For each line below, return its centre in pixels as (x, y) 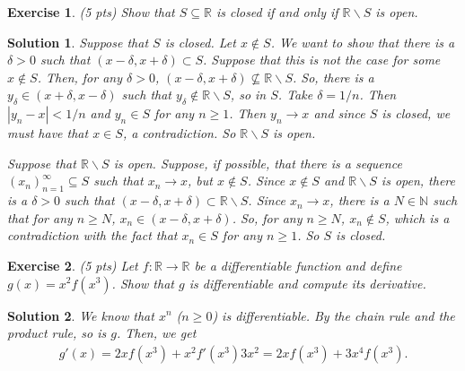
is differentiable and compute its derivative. (307, 283)
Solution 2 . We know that (81, 315)
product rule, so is (57, 333)
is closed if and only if (277, 12)
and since (339, 113)
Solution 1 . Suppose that (78, 42)
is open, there (418, 181)
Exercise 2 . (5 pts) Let (73, 265)
